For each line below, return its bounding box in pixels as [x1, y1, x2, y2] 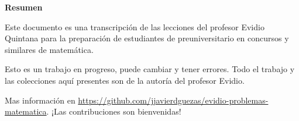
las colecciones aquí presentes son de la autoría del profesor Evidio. [5, 74, 245, 86]
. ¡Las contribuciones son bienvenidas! [46, 105, 181, 118]
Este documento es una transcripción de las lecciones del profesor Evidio [5, 20, 264, 33]
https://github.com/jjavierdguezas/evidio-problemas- [78, 94, 269, 106]
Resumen [5, 1, 43, 13]
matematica [5, 105, 47, 118]
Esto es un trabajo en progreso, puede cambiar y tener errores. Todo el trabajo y [5, 63, 295, 75]
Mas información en [5, 94, 75, 106]
